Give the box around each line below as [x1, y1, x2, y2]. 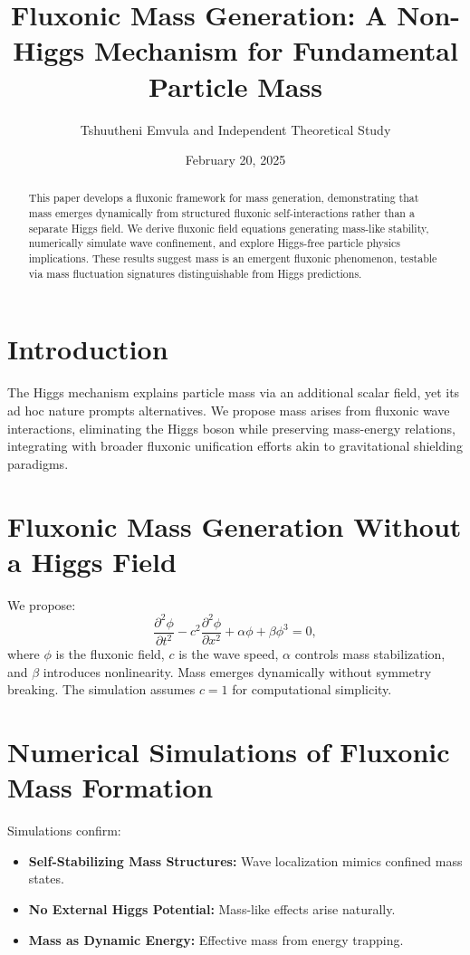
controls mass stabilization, [294, 645, 446, 664]
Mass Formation [7, 769, 214, 806]
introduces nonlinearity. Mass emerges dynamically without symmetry [43, 662, 432, 681]
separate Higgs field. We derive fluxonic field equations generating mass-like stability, [28, 220, 429, 235]
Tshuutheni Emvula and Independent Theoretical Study [80, 119, 391, 138]
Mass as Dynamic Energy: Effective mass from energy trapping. [28, 930, 404, 949]
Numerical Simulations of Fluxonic [7, 733, 450, 770]
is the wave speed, [178, 645, 279, 664]
